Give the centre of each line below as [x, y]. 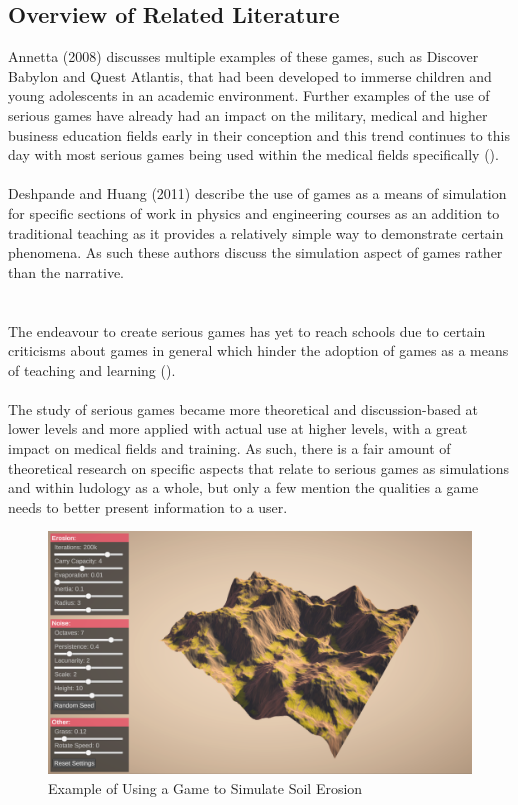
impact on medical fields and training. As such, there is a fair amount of [229, 448]
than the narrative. [66, 271]
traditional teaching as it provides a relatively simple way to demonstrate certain [256, 232]
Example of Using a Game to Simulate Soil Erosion [205, 787]
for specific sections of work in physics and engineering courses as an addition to [254, 212]
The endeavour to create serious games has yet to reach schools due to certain [247, 330]
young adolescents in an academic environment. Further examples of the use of [249, 95]
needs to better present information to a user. [148, 506]
